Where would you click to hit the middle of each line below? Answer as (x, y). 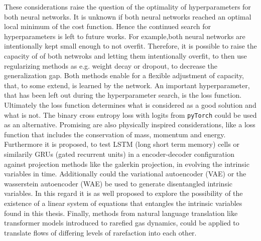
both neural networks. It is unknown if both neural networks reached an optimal (128, 16)
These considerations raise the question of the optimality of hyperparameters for (127, 7)
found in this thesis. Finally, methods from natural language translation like (121, 213)
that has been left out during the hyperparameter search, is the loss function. (123, 95)
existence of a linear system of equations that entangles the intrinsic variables (123, 203)
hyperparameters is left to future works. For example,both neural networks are (125, 36)
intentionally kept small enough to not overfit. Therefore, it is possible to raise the (130, 46)
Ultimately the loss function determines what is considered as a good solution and (130, 104)
